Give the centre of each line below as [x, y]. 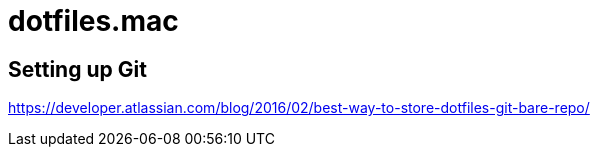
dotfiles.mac [93, 21]
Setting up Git [77, 69]
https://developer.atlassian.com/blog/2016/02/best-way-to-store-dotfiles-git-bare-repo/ [299, 108]
